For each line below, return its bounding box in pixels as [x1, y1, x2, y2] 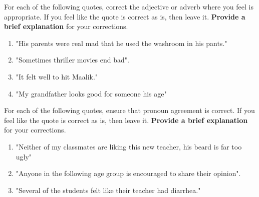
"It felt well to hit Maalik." [16, 71, 98, 81]
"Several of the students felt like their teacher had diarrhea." [16, 184, 201, 195]
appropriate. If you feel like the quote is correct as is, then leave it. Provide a [4, 11, 245, 21]
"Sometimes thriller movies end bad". [16, 54, 129, 65]
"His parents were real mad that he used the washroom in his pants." [16, 37, 227, 48]
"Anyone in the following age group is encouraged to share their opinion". [16, 168, 241, 178]
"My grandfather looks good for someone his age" [16, 88, 167, 98]
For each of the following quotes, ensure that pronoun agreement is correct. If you [4, 105, 255, 115]
